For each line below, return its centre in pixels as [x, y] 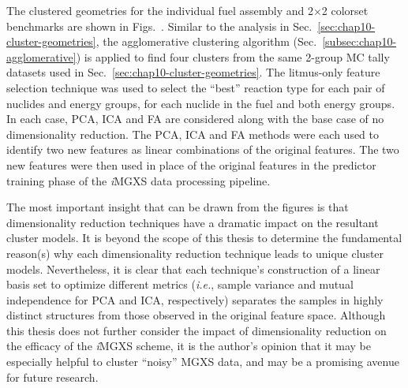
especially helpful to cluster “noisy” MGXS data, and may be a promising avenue [203, 362]
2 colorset [345, 10]
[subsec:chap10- [359, 41]
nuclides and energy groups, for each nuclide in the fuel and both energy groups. [201, 103]
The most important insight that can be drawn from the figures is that [178, 207]
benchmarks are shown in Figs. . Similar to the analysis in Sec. [159, 26]
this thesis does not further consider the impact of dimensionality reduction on [197, 330]
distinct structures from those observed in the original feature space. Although [196, 315]
